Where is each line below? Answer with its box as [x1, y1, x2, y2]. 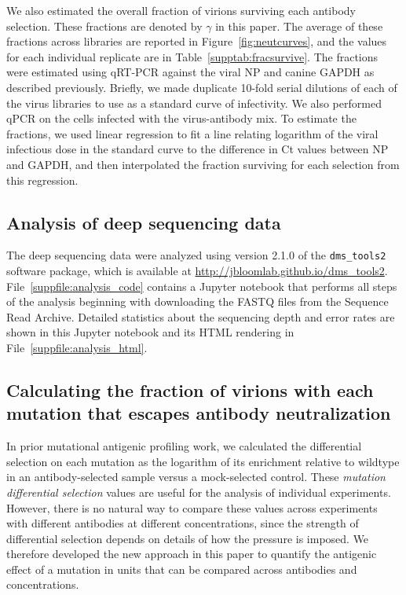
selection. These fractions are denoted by [6, 17, 203, 34]
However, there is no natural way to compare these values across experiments [6, 499, 378, 516]
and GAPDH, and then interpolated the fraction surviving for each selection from [6, 156, 400, 172]
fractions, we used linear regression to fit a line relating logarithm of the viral [6, 125, 379, 141]
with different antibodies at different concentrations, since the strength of [6, 515, 359, 531]
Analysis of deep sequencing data [6, 210, 281, 234]
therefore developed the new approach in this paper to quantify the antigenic [6, 545, 377, 562]
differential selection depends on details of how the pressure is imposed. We [6, 530, 369, 546]
